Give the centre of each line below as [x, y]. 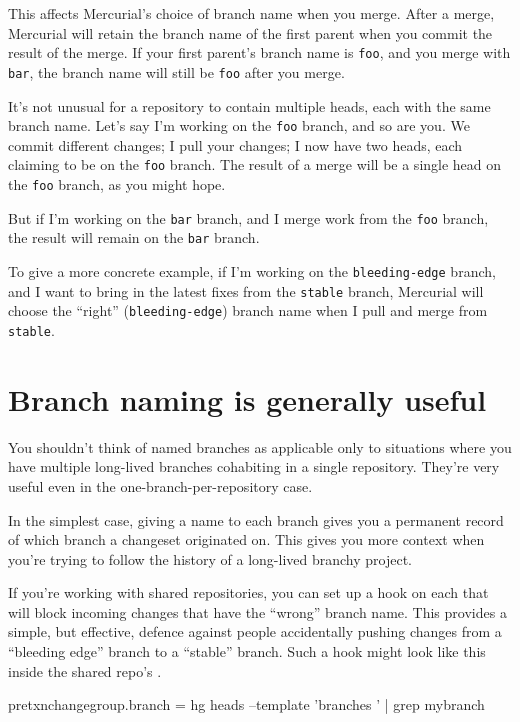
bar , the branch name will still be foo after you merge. [176, 71]
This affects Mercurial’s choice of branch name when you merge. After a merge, [251, 13]
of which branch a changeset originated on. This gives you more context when [246, 539]
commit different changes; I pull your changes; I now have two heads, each [235, 144]
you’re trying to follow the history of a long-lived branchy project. [210, 558]
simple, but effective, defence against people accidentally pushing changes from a [255, 631]
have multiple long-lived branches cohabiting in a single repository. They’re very [254, 466]
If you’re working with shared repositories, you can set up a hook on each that [248, 592]
